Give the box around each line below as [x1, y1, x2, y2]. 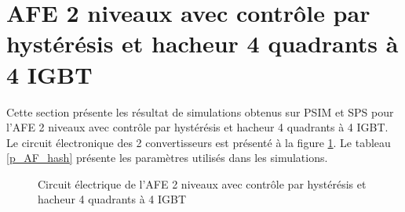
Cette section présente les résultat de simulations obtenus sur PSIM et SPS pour [6, 103, 394, 120]
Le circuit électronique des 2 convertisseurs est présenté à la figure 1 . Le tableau [6, 134, 391, 150]
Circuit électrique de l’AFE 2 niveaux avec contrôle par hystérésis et [38, 175, 367, 192]
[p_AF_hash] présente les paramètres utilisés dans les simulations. [6, 149, 328, 166]
